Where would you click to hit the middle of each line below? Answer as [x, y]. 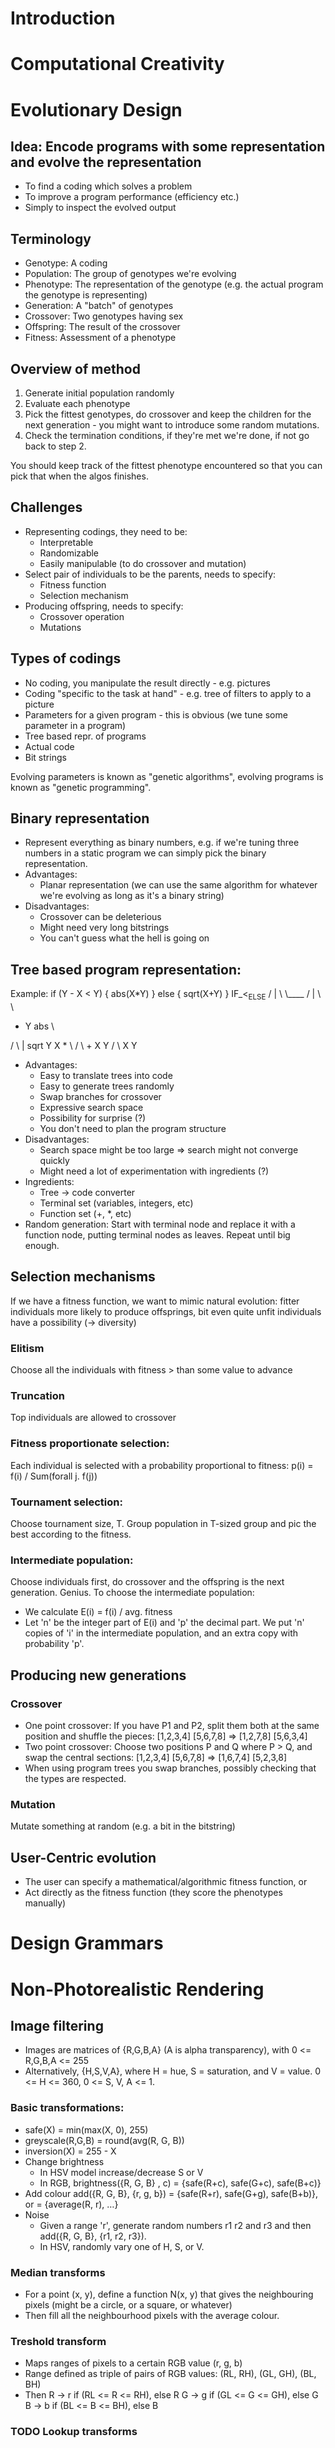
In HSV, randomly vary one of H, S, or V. [122, 2246]
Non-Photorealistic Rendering [137, 1989]
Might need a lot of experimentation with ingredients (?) [154, 1171]
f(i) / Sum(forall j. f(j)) [54, 1476]
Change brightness [64, 2161]
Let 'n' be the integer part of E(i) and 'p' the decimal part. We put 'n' [164, 1623]
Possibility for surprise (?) [93, 1118]
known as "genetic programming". [81, 787]
